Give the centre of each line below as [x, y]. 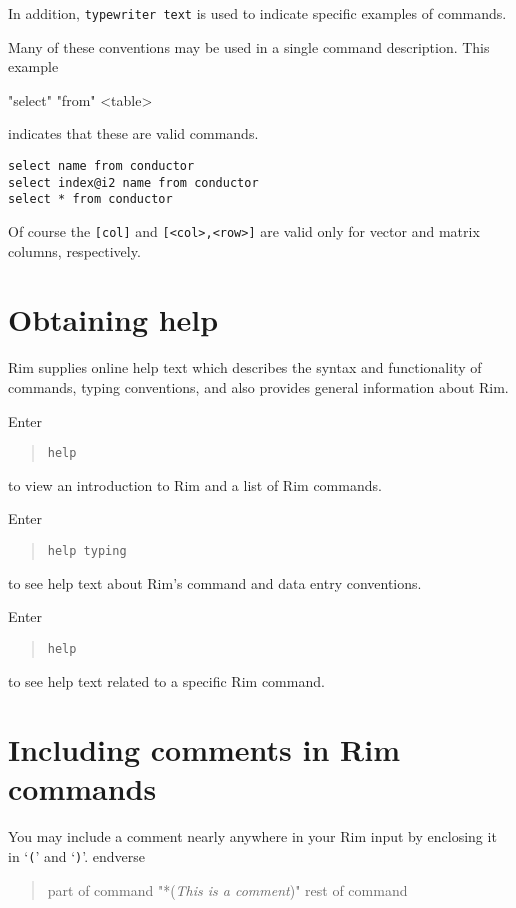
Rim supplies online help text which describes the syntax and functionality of [245, 367]
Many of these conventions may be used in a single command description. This [249, 46]
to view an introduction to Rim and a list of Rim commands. [195, 484]
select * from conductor [90, 199]
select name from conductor [101, 166]
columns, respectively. [74, 250]
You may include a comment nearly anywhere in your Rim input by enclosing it [252, 836]
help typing [87, 551]
